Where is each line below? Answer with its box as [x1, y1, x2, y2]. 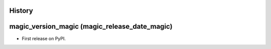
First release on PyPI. [22, 35, 66, 42]
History [9, 6, 34, 15]
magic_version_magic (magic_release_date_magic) [9, 22, 173, 31]
